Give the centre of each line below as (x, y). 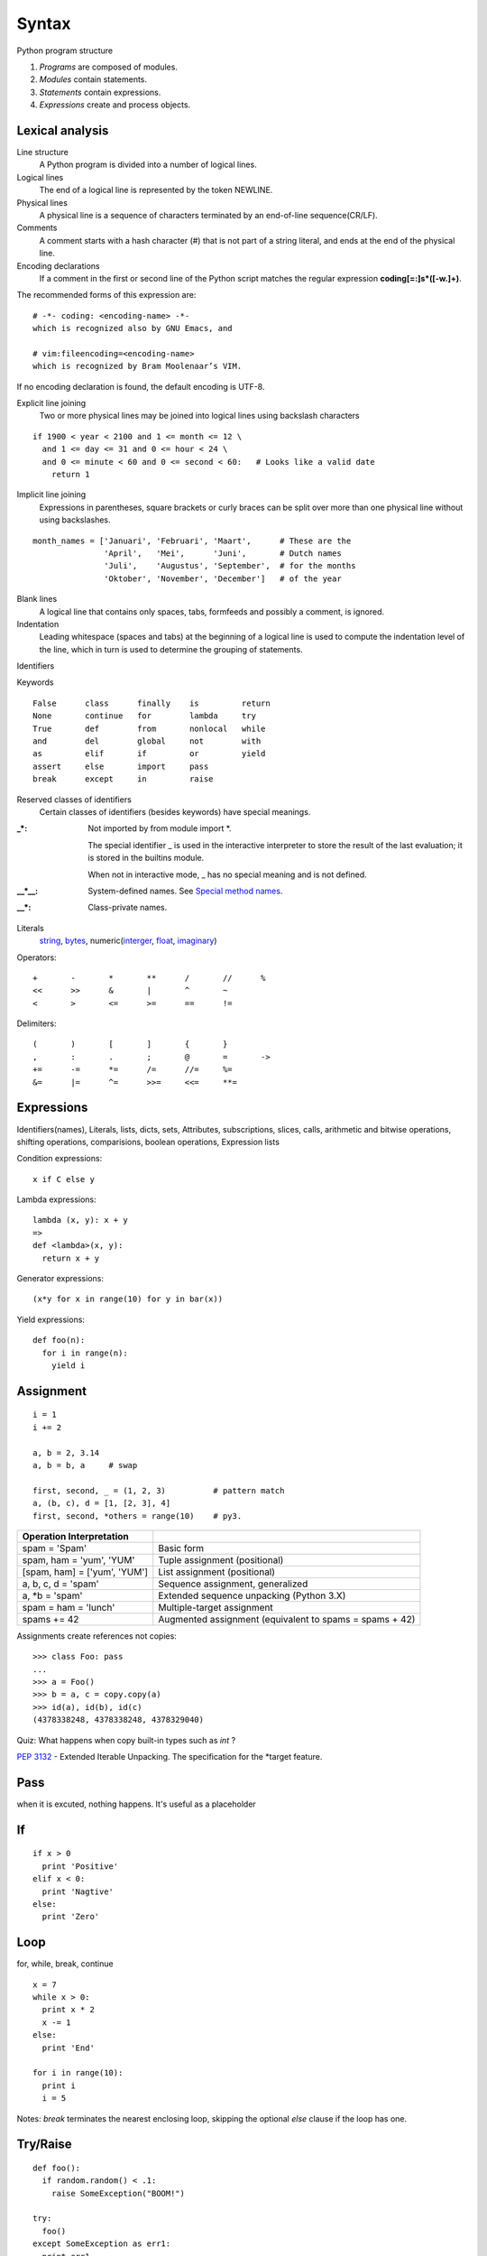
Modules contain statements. (93, 79)
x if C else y (64, 1179)
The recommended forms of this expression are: (106, 295)
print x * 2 (68, 2010)
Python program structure (64, 51)
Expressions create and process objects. (115, 105)
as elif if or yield (149, 754)
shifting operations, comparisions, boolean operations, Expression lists (148, 1142)
